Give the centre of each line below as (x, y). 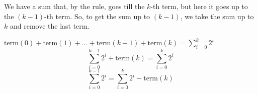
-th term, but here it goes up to (199, 6)
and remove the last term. (50, 26)
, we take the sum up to (217, 16)
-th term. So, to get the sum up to (97, 16)
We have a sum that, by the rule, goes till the (74, 6)
